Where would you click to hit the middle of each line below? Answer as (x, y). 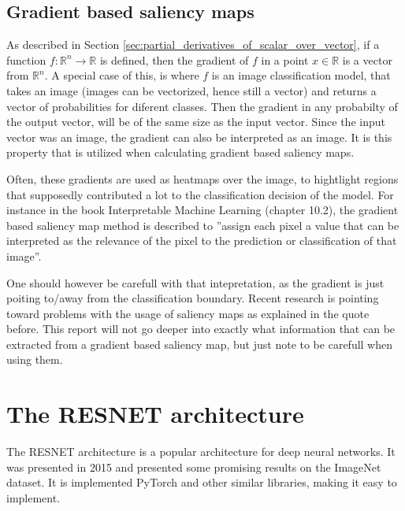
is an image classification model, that (301, 75)
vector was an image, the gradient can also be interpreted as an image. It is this (199, 137)
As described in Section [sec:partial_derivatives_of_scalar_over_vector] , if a (193, 44)
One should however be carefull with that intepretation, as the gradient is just (195, 282)
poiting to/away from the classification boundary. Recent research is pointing (193, 298)
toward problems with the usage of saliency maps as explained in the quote (188, 313)
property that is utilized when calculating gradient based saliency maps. (180, 152)
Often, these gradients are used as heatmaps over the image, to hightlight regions (202, 178)
